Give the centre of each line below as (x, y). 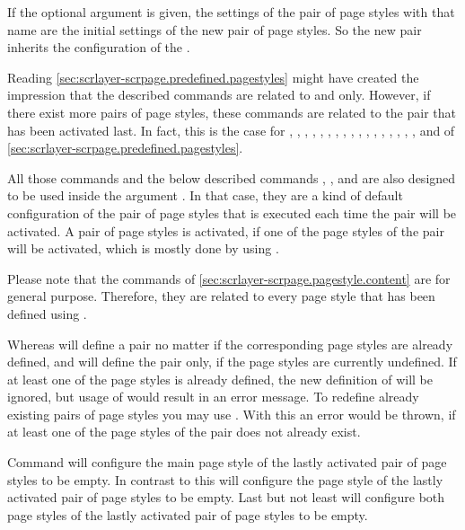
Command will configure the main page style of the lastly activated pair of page (227, 462)
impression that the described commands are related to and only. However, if (219, 95)
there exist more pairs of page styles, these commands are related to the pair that (232, 112)
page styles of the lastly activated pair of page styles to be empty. (188, 514)
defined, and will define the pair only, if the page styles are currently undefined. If (232, 362)
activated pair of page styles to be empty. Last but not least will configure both (226, 497)
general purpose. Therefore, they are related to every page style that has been (221, 296)
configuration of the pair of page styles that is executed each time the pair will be (232, 212)
